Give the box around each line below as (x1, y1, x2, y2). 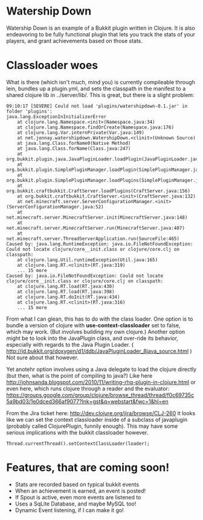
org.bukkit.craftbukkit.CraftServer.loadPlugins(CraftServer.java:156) (6, 188, 190, 194)
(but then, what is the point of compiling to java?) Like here (6, 372, 153, 379)
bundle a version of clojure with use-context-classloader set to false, (6, 321, 181, 328)
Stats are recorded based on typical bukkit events (14, 481, 140, 488)
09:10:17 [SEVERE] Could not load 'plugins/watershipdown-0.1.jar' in (6, 103, 188, 109)
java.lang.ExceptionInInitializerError (6, 113, 107, 119)
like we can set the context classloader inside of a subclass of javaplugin (6, 416, 188, 423)
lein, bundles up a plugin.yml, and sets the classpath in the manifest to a (6, 85, 186, 92)
